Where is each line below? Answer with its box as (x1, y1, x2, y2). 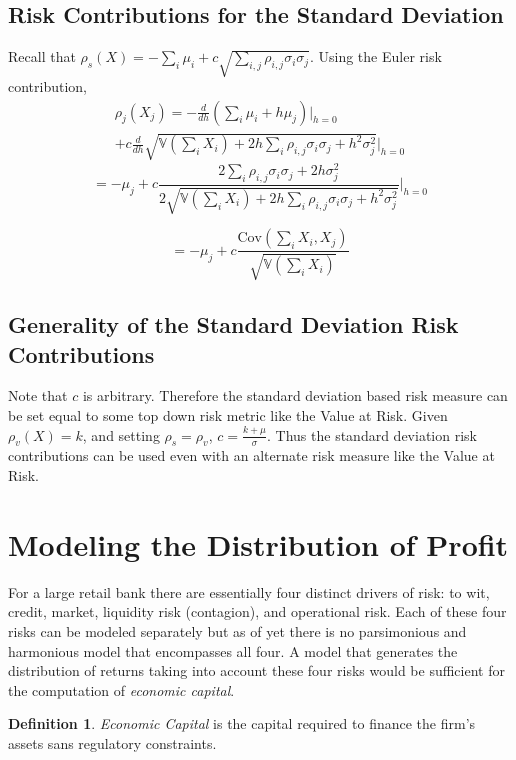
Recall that (8, 46, 76, 67)
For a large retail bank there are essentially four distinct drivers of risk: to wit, (8, 581, 490, 602)
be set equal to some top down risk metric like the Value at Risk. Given (8, 405, 448, 426)
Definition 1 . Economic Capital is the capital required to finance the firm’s (8, 713, 476, 734)
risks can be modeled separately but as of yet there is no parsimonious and (8, 620, 467, 641)
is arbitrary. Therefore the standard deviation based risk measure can (82, 385, 508, 406)
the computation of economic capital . (8, 679, 235, 700)
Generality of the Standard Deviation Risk (8, 309, 459, 340)
